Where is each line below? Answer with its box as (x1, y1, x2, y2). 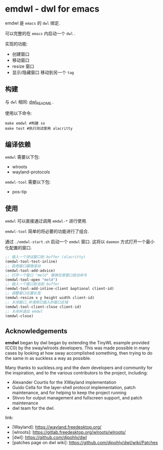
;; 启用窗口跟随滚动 (5, 263, 41, 268)
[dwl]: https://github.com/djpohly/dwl (12, 434, 87, 440)
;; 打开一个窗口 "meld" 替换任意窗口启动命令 (5, 273, 87, 278)
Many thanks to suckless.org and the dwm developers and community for (5, 365, 153, 371)
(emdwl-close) (5, 313, 34, 319)
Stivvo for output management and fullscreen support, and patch (12, 395, 143, 401)
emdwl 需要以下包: (5, 154, 40, 160)
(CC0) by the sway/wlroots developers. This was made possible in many (5, 345, 150, 351)
